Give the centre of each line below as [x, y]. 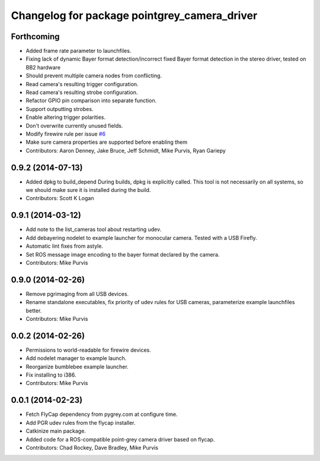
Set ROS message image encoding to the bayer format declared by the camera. [123, 254]
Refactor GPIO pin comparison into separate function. [91, 100]
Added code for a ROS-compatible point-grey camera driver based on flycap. [120, 439]
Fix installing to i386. [51, 375]
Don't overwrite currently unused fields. [74, 125]
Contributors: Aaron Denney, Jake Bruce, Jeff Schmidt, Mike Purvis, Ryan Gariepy [126, 150]
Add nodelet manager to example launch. [76, 358]
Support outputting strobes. [60, 109]
